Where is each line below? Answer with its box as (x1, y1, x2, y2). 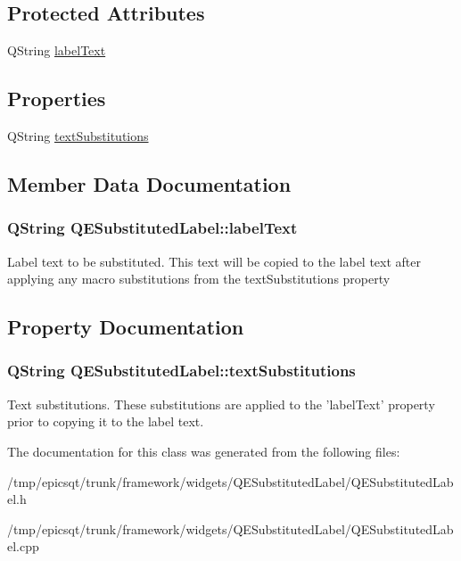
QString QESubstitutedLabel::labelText (7, 217, 298, 239)
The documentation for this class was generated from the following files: (7, 441, 400, 460)
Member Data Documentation (7, 169, 292, 197)
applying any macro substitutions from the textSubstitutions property (7, 269, 391, 288)
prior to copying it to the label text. (7, 412, 204, 431)
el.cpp (7, 537, 39, 556)
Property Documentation (7, 313, 244, 341)
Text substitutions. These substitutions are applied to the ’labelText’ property (7, 394, 435, 413)
